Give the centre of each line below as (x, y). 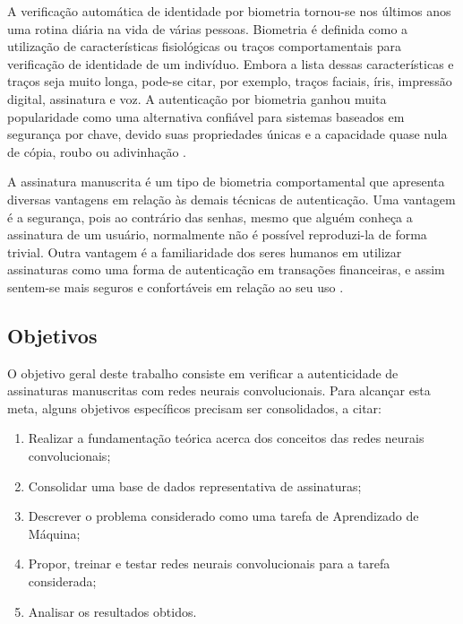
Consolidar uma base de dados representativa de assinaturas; (195, 485)
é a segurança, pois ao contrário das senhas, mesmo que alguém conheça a (210, 217)
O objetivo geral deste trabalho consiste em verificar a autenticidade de (203, 373)
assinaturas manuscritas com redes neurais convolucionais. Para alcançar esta (219, 390)
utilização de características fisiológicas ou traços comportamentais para (205, 46)
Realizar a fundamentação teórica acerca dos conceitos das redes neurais (226, 438)
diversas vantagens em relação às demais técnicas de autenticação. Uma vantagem (231, 199)
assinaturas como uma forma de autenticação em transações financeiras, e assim (226, 269)
